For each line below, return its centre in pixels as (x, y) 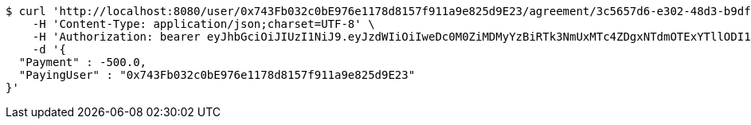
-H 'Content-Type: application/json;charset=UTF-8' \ (203, 24)
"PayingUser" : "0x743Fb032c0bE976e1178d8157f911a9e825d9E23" (217, 75)
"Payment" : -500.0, (83, 62)
